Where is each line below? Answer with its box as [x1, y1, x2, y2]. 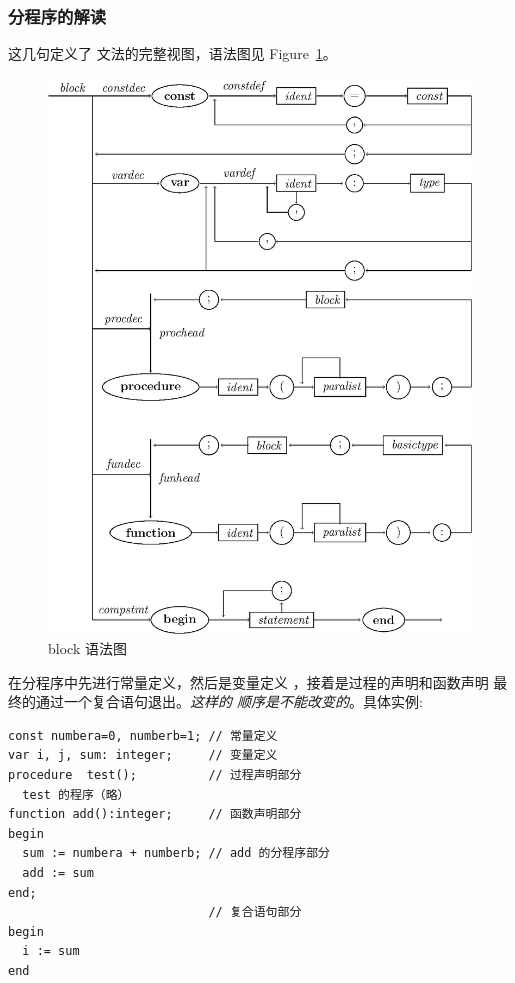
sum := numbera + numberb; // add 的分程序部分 [22, 846, 330, 861]
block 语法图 [48, 638, 127, 659]
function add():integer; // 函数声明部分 [8, 807, 302, 822]
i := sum [22, 944, 80, 959]
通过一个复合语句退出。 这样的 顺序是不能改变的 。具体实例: [35, 691, 423, 712]
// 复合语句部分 [208, 905, 302, 920]
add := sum [22, 865, 94, 880]
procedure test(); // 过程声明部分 [8, 768, 302, 782]
